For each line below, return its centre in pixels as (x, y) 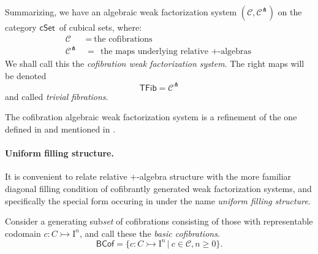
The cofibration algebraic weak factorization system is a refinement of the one (151, 117)
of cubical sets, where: (100, 27)
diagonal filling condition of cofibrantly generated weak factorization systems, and (158, 189)
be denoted (26, 75)
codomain (23, 233)
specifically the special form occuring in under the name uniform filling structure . (158, 200)
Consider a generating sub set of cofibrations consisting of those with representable (159, 221)
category (21, 27)
